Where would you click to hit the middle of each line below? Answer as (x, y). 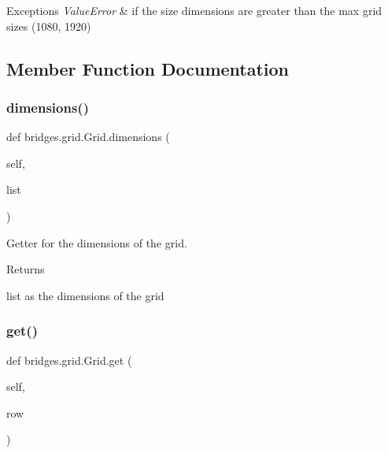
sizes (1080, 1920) (49, 26)
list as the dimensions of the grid (85, 295)
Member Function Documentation (148, 68)
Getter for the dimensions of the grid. (97, 242)
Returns (26, 269)
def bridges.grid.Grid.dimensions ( (88, 137)
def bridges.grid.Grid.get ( (69, 360)
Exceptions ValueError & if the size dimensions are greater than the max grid (194, 10)
